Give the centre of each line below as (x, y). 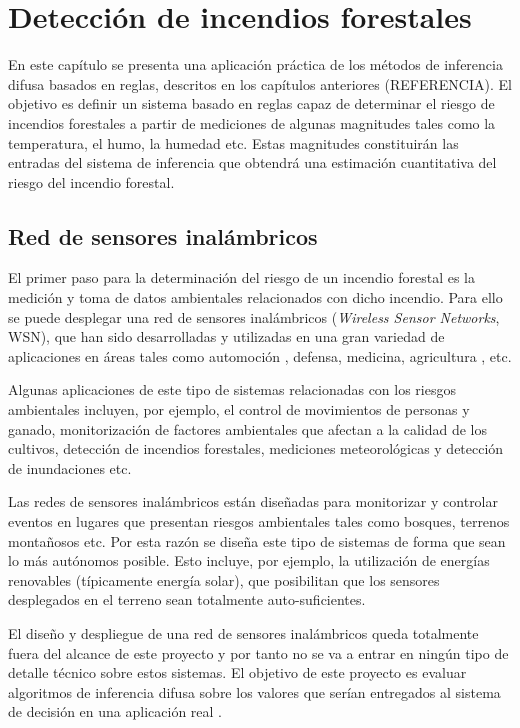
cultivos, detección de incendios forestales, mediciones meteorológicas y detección (256, 448)
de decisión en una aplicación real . (115, 711)
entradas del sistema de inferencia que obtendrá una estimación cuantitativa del (252, 162)
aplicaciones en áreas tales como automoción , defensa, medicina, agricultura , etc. (260, 355)
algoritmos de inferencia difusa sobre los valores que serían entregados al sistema (254, 691)
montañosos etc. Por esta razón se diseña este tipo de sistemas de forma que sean (257, 540)
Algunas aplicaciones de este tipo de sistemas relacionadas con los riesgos (232, 389)
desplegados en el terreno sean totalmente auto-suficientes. (187, 599)
